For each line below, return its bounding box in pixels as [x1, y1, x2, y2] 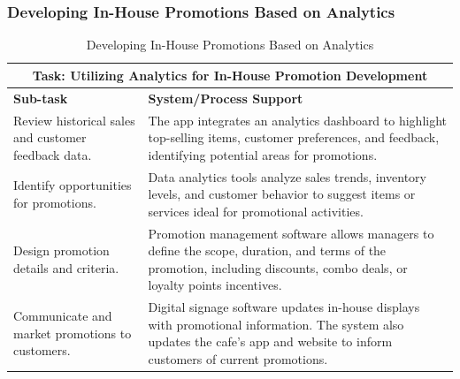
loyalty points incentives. [148, 276, 282, 294]
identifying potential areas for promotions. [148, 145, 378, 163]
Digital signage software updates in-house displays [148, 298, 420, 316]
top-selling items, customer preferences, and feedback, [148, 128, 440, 147]
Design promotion [13, 241, 110, 260]
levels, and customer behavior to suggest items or [148, 185, 416, 203]
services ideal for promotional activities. [148, 201, 364, 220]
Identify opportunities [13, 176, 132, 194]
